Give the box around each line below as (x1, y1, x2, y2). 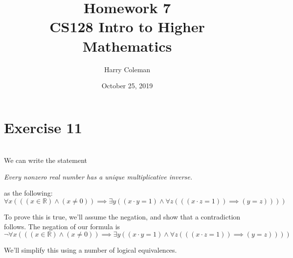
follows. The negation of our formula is (4, 221, 120, 231)
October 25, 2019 (101, 80, 153, 91)
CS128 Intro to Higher (49, 17, 205, 37)
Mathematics (82, 36, 172, 56)
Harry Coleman (104, 64, 151, 74)
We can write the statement (4, 155, 88, 165)
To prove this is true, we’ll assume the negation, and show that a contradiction (4, 212, 241, 221)
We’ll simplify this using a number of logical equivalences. (4, 245, 177, 255)
